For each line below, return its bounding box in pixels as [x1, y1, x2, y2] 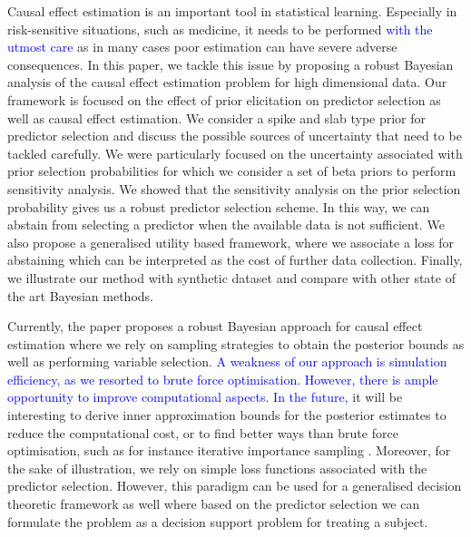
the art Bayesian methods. [7, 286, 153, 305]
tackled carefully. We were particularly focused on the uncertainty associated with [7, 143, 463, 162]
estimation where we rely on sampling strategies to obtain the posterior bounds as [7, 334, 465, 353]
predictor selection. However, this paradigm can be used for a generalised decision [7, 476, 462, 495]
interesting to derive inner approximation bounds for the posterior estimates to [7, 405, 446, 425]
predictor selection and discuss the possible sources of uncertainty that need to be [7, 126, 462, 145]
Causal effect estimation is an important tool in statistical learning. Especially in [7, 2, 457, 20]
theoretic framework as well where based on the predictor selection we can [7, 494, 420, 513]
